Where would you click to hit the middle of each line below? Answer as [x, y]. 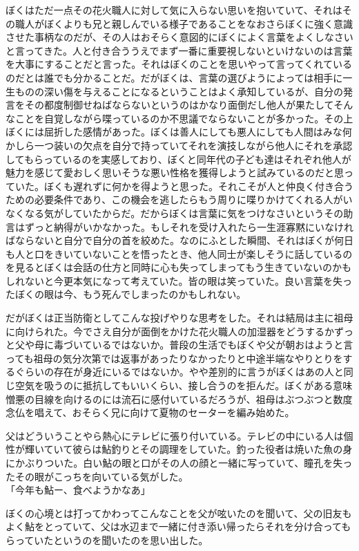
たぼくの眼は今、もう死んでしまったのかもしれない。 [126, 294]
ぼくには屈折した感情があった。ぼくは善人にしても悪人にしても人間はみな [174, 132]
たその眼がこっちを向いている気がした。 [97, 476]
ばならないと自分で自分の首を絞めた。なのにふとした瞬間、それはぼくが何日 [179, 240]
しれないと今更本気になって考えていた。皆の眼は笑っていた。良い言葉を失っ [179, 280]
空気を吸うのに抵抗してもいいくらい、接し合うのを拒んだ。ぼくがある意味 [184, 385]
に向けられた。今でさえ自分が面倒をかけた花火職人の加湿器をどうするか [170, 331]
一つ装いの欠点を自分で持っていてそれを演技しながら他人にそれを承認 [193, 145]
